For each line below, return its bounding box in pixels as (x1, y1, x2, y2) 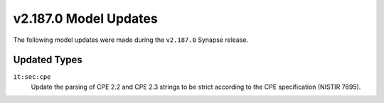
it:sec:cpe (13, 73, 51, 81)
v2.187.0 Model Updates (13, 11, 158, 26)
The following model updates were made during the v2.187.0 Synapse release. (13, 36, 249, 44)
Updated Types (13, 54, 83, 66)
